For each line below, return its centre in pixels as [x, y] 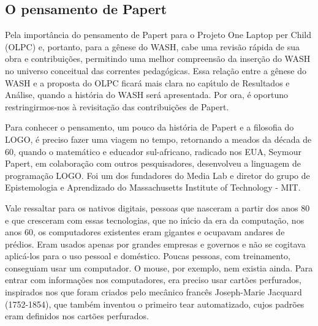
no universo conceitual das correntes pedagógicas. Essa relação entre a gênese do [156, 70]
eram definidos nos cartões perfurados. [77, 316]
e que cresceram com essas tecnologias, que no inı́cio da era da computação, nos [155, 220]
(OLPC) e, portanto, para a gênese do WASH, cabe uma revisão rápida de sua [153, 46]
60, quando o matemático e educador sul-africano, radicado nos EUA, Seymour [153, 151]
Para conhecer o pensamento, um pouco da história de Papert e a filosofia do [150, 127]
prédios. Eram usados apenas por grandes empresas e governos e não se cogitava [155, 244]
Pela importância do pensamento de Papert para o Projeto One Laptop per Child [158, 35]
